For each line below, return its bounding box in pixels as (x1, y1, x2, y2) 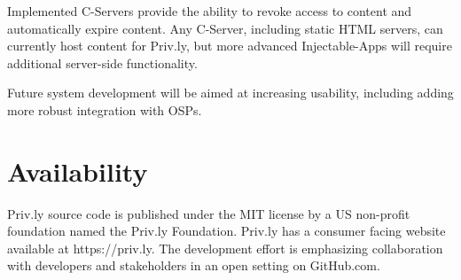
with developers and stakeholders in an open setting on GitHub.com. (7, 256, 380, 275)
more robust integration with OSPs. (7, 100, 202, 119)
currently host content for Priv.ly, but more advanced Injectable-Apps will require (7, 36, 452, 55)
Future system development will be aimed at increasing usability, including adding (7, 83, 454, 102)
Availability (7, 152, 148, 189)
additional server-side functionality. (7, 53, 198, 72)
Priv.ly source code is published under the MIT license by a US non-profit (7, 204, 410, 222)
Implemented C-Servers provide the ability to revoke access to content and (7, 2, 412, 19)
